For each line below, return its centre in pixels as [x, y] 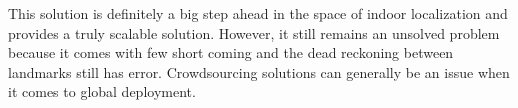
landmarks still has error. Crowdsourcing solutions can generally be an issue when [259, 71]
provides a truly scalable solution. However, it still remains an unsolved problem [254, 32]
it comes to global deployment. [102, 91]
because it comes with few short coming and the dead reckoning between [231, 52]
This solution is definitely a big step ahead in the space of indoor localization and [258, 13]
